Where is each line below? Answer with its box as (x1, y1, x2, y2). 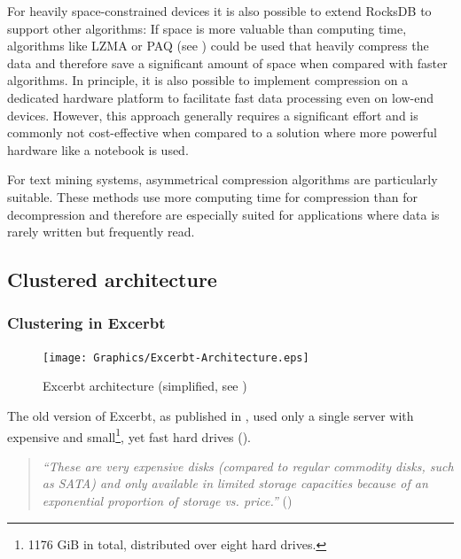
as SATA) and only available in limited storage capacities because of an (42, 474, 428, 493)
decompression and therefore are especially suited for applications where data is (7, 205, 440, 223)
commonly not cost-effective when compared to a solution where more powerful (7, 123, 437, 142)
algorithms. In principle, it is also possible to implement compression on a (7, 71, 409, 89)
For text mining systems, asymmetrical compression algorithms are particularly (7, 170, 438, 189)
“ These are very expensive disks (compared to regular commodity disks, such (42, 456, 454, 475)
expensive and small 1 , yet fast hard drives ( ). (7, 424, 251, 446)
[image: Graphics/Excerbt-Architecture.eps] (43, 351, 309, 364)
